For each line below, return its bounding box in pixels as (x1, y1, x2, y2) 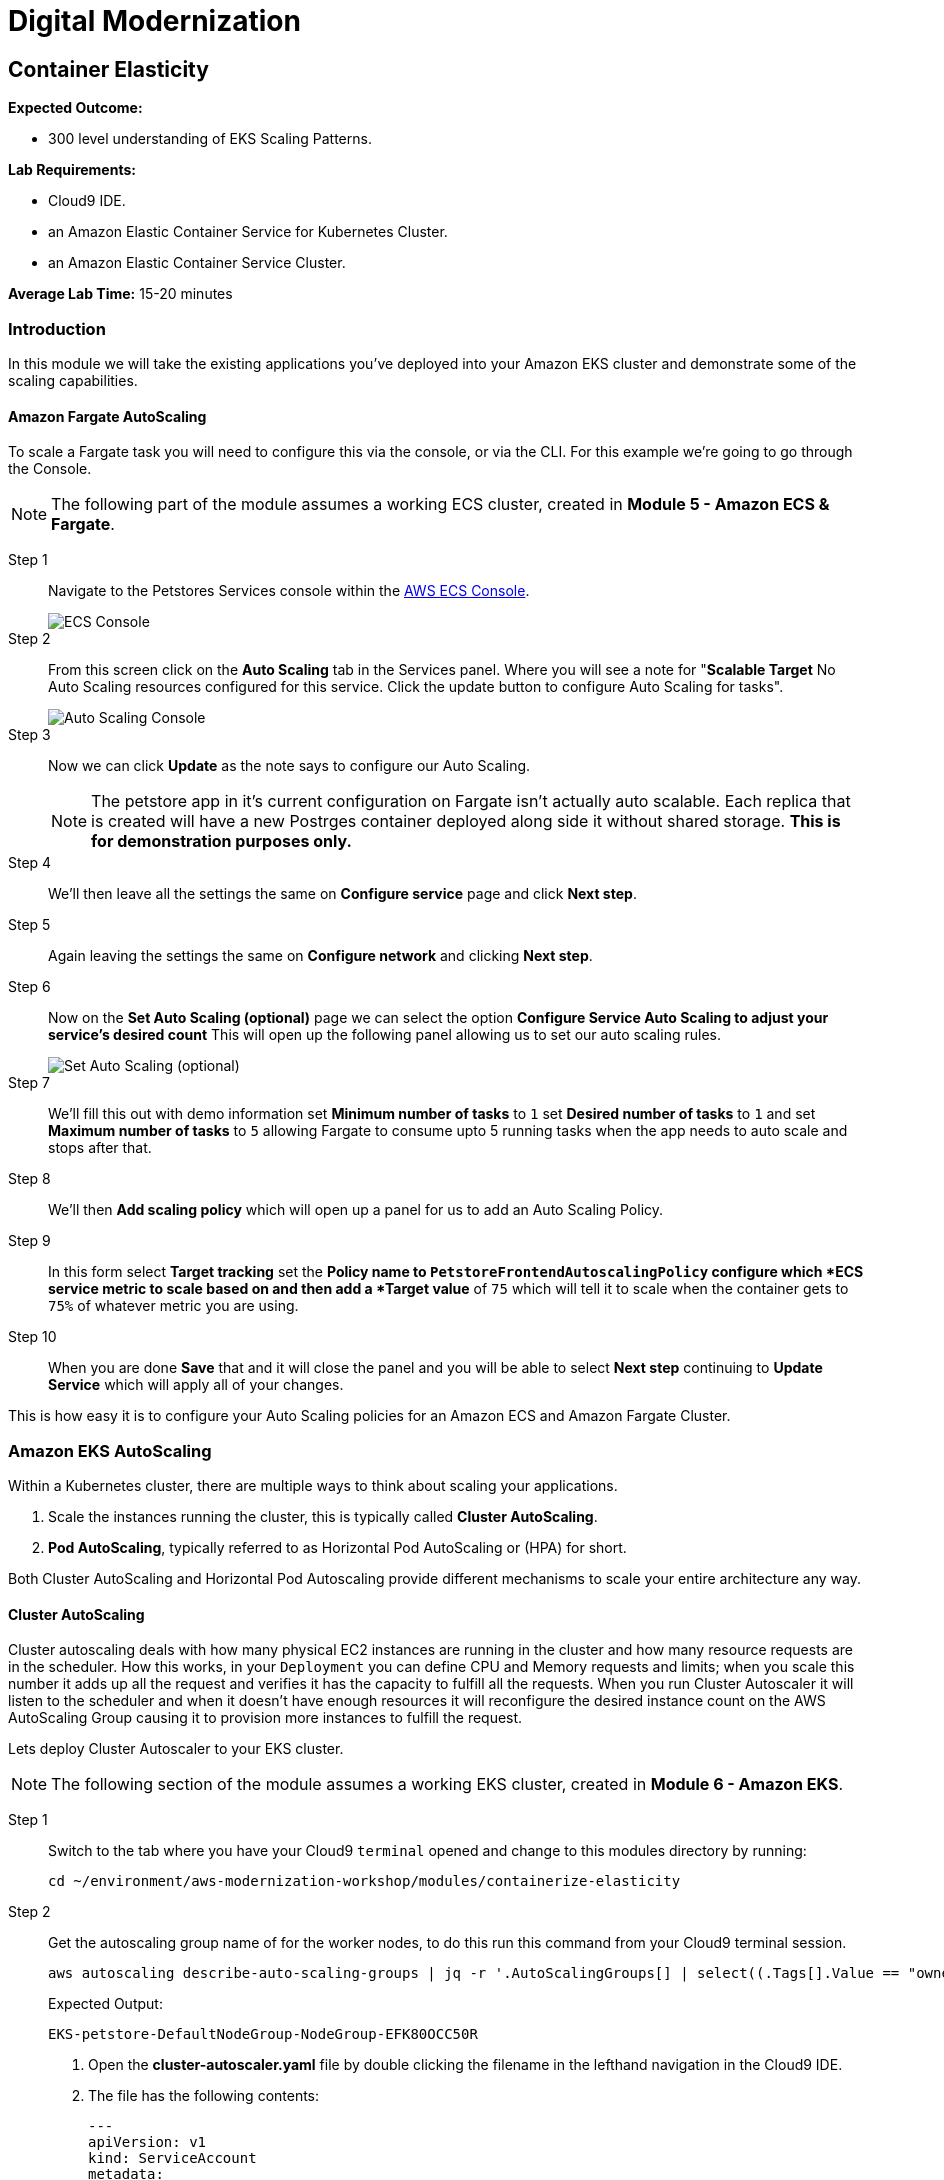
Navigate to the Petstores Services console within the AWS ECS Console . (48, 582, 530, 600)
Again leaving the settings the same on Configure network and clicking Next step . (48, 947, 593, 965)
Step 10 (8, 1328, 57, 1346)
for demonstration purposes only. (91, 831, 352, 852)
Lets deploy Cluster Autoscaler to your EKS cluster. (8, 1740, 344, 1758)
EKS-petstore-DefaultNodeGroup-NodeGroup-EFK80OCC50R (48, 2026, 478, 2043)
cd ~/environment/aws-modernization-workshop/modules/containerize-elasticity (48, 1873, 681, 1890)
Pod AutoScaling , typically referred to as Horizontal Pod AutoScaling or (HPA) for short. (48, 1538, 627, 1556)
